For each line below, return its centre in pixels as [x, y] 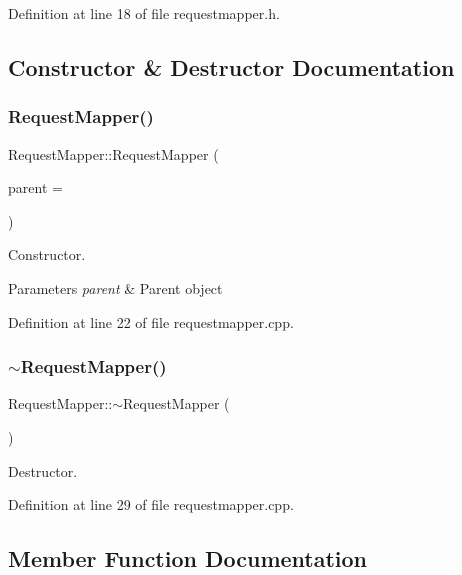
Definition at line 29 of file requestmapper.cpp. [151, 504]
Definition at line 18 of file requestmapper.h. [144, 13]
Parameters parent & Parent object [115, 287]
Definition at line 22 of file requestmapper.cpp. [151, 321]
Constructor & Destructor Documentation [231, 66]
